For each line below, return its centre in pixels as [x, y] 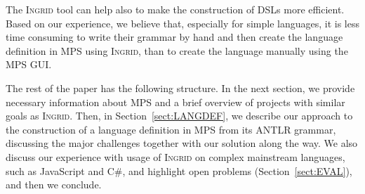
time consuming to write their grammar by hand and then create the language [174, 37]
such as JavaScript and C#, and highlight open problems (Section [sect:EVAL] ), [179, 170]
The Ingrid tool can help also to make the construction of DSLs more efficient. [175, 9]
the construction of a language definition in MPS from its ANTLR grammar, [171, 129]
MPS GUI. [29, 64]
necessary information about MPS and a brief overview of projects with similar [175, 102]
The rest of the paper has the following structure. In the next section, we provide [180, 88]
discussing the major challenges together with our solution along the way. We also [182, 143]
